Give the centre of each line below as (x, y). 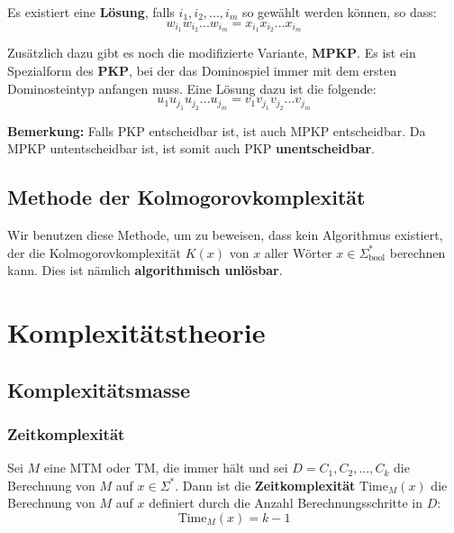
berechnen (418, 252)
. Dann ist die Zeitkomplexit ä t (265, 485)
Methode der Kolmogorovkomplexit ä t (186, 197)
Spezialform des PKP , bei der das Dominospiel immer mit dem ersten (202, 71)
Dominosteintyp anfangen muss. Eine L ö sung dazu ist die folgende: (192, 88)
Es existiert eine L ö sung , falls (91, 12)
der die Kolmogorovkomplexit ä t (94, 252)
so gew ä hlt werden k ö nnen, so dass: (339, 12)
